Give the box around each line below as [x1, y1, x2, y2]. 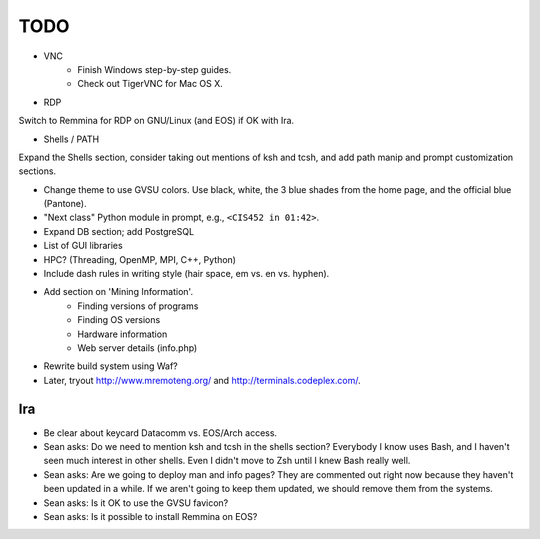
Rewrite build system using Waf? [43, 360, 179, 372]
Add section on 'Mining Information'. [43, 286, 194, 298]
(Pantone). [43, 198, 87, 210]
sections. [18, 165, 57, 177]
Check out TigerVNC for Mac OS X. [77, 78, 224, 90]
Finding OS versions [77, 314, 161, 326]
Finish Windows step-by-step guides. [77, 63, 232, 75]
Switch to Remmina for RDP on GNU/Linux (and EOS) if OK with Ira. [18, 115, 295, 127]
